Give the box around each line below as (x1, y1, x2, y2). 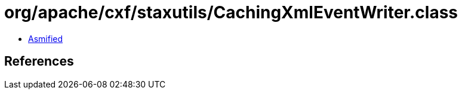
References (4, 54, 74, 69)
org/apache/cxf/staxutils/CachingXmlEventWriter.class (4, 2, 458, 22)
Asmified (28, 33, 63, 44)
